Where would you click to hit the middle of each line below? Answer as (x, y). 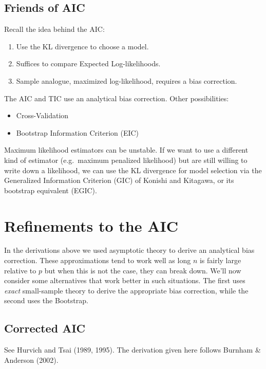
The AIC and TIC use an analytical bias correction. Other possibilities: (117, 98)
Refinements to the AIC (91, 225)
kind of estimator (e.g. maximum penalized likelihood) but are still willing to (126, 160)
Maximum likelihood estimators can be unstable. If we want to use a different (126, 150)
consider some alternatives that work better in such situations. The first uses (125, 280)
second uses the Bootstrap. (46, 300)
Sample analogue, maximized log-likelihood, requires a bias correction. (127, 80)
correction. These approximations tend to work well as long (98, 260)
